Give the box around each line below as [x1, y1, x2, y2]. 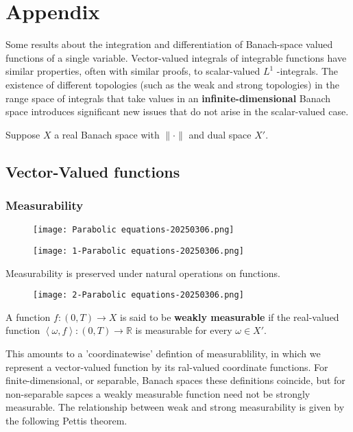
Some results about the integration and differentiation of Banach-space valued [5, 37, 333, 51]
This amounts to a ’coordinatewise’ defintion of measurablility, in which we [5, 346, 321, 361]
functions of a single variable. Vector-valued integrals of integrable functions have [5, 50, 347, 64]
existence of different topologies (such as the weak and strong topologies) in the [5, 77, 340, 91]
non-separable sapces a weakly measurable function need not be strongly [5, 386, 311, 400]
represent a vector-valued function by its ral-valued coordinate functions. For [5, 359, 328, 374]
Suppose [5, 127, 40, 141]
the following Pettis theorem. [5, 413, 127, 427]
